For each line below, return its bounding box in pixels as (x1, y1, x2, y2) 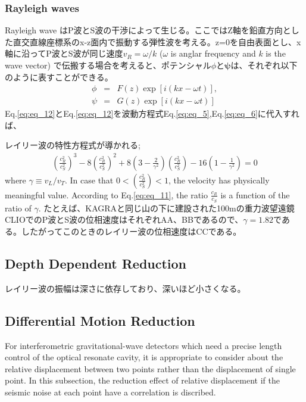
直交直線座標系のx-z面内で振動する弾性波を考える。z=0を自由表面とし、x (13, 35, 301, 48)
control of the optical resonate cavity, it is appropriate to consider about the (5, 351, 283, 363)
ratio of (5, 201, 32, 214)
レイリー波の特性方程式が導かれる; (5, 139, 140, 151)
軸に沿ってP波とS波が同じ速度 (5, 47, 123, 60)
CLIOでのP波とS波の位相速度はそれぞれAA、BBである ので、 (5, 213, 243, 226)
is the (266, 47, 286, 60)
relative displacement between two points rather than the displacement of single (5, 362, 296, 375)
